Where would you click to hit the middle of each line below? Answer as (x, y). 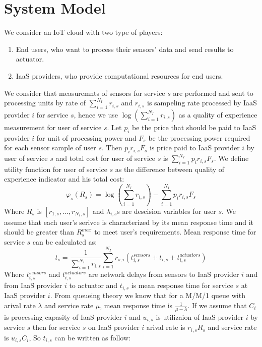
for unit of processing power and (86, 137)
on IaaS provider (114, 327)
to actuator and (93, 285)
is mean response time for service (182, 285)
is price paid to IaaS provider (194, 148)
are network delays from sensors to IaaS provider (164, 274)
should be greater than (39, 232)
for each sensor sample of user (50, 148)
